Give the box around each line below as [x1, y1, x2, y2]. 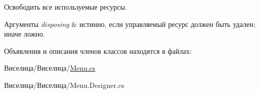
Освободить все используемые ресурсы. [4, 2, 127, 12]
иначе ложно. [4, 28, 45, 39]
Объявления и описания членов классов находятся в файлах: [4, 45, 192, 56]
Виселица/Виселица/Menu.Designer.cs [4, 79, 124, 90]
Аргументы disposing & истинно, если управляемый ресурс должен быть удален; [4, 18, 255, 29]
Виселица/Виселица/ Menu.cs [4, 62, 96, 73]
